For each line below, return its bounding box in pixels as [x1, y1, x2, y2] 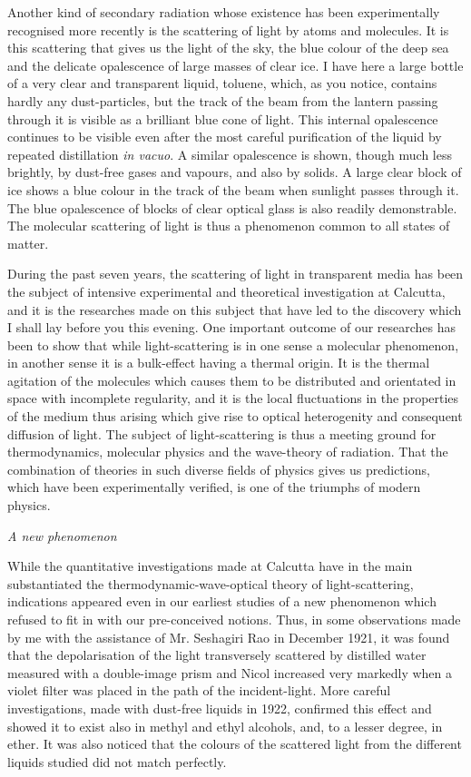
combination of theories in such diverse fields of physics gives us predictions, [7, 459, 430, 478]
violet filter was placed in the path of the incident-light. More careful [7, 681, 391, 700]
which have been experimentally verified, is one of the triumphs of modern [7, 477, 421, 497]
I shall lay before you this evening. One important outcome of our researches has [7, 318, 456, 337]
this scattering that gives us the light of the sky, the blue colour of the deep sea [7, 38, 449, 57]
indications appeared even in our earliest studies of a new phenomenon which [7, 592, 437, 611]
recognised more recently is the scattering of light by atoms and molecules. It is [7, 20, 449, 39]
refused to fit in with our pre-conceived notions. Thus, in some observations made [7, 610, 461, 628]
